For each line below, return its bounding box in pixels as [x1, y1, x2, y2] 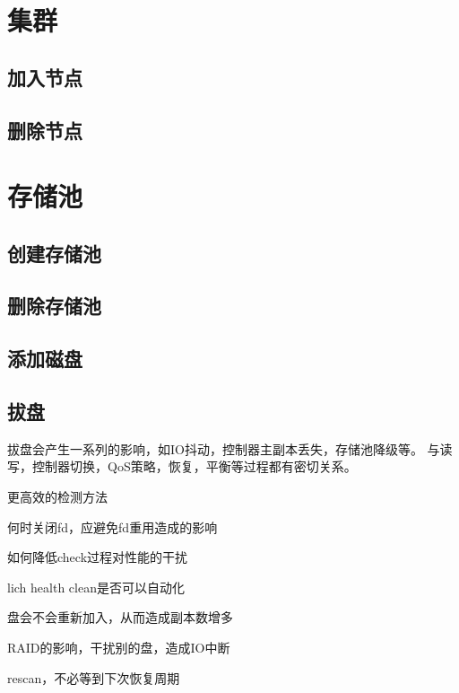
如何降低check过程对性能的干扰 [7, 548, 188, 566]
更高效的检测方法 [7, 487, 108, 506]
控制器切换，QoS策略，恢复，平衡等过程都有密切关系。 [31, 457, 357, 476]
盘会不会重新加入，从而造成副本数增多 [7, 608, 233, 627]
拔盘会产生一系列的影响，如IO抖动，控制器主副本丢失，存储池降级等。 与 [7, 439, 440, 458]
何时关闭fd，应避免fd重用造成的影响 [7, 517, 218, 536]
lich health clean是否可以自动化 [7, 577, 185, 596]
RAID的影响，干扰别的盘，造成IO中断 [7, 638, 230, 657]
